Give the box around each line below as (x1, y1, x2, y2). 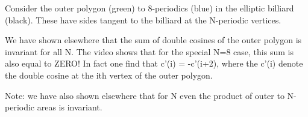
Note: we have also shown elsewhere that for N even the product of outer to (5, 89, 284, 101)
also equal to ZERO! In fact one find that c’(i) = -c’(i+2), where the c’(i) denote (5, 57, 303, 70)
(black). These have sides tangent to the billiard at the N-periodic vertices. (5, 13, 281, 26)
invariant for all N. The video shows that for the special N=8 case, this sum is (5, 45, 294, 58)
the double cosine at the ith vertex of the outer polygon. (5, 68, 213, 81)
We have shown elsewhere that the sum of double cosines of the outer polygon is (5, 34, 302, 46)
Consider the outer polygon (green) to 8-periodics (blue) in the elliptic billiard (5, 2, 294, 14)
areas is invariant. (37, 101, 102, 113)
